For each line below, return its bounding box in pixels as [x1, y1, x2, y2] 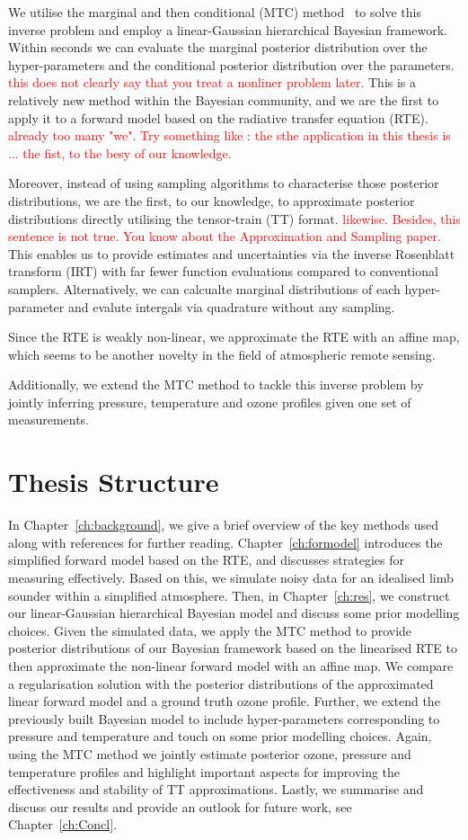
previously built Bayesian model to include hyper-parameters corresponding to [8, 709, 440, 728]
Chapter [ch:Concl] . [8, 815, 118, 834]
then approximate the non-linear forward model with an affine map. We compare [8, 656, 454, 675]
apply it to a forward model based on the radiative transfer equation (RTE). [8, 108, 428, 127]
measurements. [8, 410, 90, 429]
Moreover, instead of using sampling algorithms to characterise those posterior [8, 174, 439, 192]
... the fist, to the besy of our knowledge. [8, 143, 232, 162]
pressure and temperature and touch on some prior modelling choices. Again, [8, 727, 432, 746]
